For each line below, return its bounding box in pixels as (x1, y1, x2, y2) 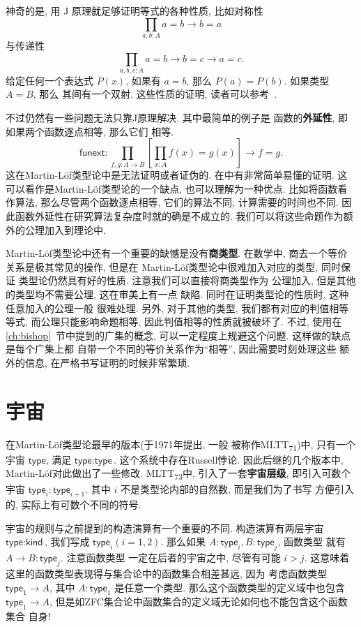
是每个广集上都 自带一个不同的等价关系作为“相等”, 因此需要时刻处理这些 (6, 341, 337, 356)
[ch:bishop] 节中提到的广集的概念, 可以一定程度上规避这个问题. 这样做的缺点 (6, 327, 351, 342)
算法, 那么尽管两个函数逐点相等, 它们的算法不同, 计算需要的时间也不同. (15, 195, 339, 209)
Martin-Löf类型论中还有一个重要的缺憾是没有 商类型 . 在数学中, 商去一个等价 (6, 246, 348, 260)
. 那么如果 (160, 534, 206, 549)
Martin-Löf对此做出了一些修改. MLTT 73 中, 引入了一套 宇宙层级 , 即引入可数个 (6, 466, 351, 482)
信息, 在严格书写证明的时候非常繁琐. (24, 355, 190, 369)
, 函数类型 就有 (277, 534, 346, 549)
